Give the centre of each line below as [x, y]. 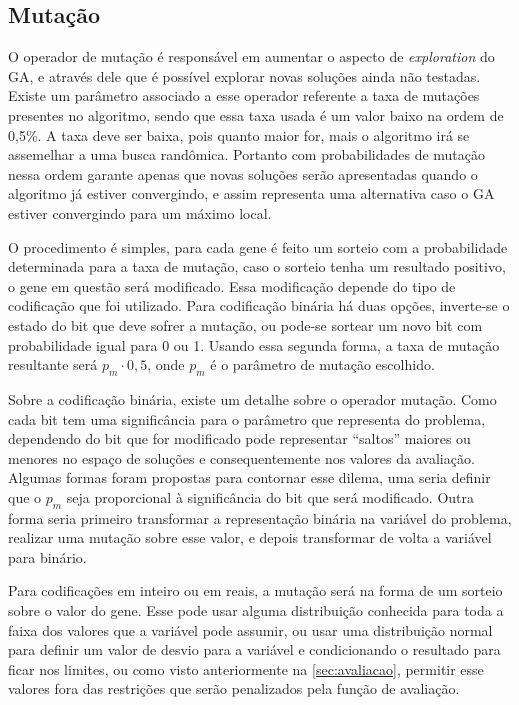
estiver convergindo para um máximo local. [140, 212]
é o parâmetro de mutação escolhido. [322, 364]
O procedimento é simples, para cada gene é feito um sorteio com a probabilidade [258, 246]
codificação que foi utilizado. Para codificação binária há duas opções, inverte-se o [259, 305]
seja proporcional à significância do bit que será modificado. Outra [270, 496]
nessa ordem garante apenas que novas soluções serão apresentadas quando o [243, 173]
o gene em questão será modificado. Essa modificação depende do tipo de [232, 285]
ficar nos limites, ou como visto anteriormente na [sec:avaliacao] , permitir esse [246, 668]
